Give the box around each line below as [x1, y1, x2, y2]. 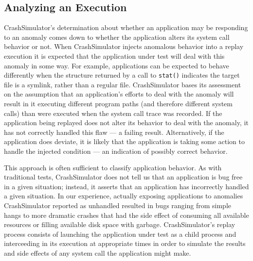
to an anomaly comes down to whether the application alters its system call [4, 32, 230, 42]
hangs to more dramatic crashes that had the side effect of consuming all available [4, 210, 249, 220]
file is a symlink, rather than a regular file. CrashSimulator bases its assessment [4, 79, 241, 89]
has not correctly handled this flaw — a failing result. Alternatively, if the [4, 127, 224, 137]
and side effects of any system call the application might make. [4, 247, 191, 258]
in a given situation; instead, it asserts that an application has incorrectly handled [4, 181, 249, 191]
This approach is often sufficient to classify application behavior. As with [4, 162, 222, 172]
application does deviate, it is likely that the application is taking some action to [4, 136, 245, 147]
